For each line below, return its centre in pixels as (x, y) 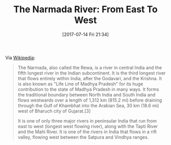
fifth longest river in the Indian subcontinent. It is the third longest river (92, 73)
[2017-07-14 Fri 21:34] (85, 34)
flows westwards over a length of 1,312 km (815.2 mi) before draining (90, 100)
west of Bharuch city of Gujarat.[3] (54, 111)
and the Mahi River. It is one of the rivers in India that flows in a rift (87, 132)
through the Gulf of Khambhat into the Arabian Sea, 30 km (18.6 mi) (88, 105)
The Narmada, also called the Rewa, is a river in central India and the (90, 67)
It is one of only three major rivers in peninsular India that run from (87, 120)
